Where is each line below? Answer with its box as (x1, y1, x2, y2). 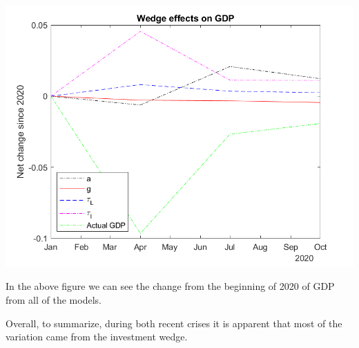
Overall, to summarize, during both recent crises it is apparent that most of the (6, 315, 342, 330)
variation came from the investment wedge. (6, 329, 188, 344)
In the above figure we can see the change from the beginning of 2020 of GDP (6, 279, 335, 293)
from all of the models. (6, 293, 101, 307)
